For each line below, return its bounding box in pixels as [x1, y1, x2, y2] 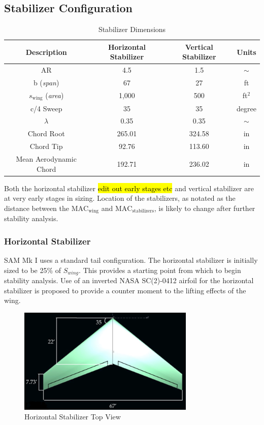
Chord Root [27, 128, 65, 139]
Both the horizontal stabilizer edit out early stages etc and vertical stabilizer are [4, 183, 254, 193]
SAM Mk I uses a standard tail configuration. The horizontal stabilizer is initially [4, 255, 258, 265]
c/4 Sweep [30, 103, 62, 113]
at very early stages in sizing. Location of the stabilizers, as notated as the [4, 193, 236, 203]
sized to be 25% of [4, 264, 61, 275]
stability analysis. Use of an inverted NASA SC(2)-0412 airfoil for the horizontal [4, 275, 254, 286]
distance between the [4, 202, 70, 213]
